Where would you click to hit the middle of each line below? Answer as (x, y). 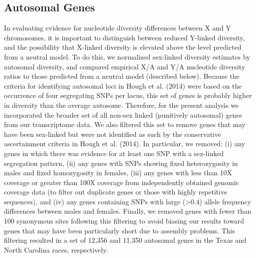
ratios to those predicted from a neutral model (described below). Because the (122, 76)
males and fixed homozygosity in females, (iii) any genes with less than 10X (118, 173)
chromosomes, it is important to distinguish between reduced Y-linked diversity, (125, 37)
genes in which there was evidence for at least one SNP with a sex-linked (114, 153)
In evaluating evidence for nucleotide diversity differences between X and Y (118, 28)
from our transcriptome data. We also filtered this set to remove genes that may (125, 124)
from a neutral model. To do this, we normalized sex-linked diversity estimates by (127, 56)
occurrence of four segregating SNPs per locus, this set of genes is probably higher (128, 95)
